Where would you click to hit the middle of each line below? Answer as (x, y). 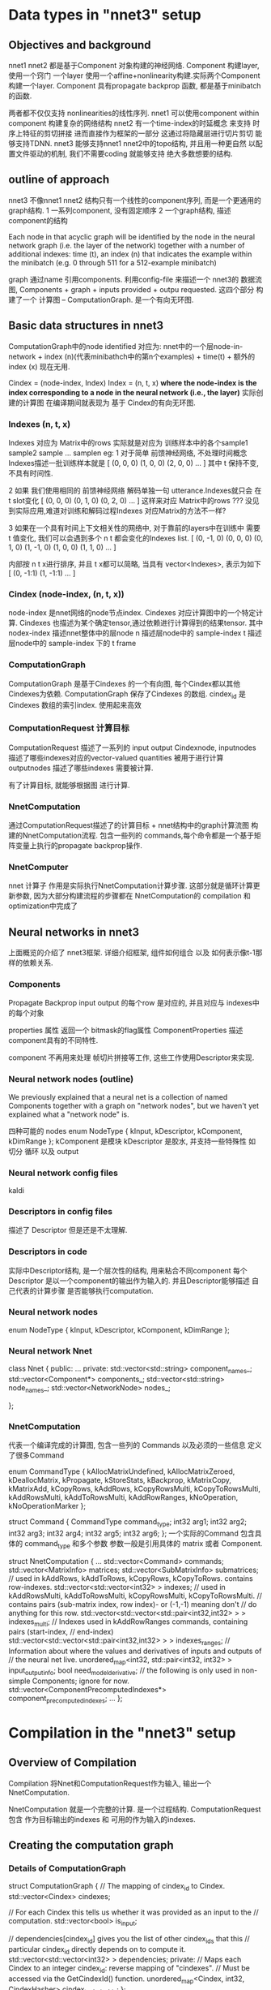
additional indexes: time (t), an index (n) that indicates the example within (130, 254)
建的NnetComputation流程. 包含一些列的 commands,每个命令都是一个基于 (131, 835)
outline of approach (59, 180)
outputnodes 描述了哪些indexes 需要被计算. (81, 768)
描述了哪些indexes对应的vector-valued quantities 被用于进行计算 (116, 757)
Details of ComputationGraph (67, 1868)
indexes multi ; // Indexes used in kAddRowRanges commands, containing (128, 1622)
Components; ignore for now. (80, 1681)
